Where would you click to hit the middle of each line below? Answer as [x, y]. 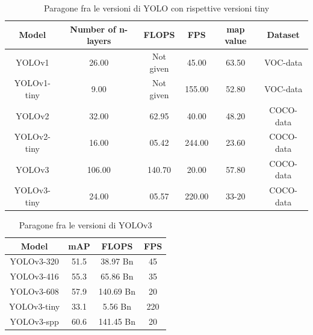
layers [99, 41]
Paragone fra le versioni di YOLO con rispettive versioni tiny [156, 8]
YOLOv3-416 [34, 276]
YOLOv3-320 [34, 261]
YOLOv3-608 [34, 291]
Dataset [283, 35]
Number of [93, 29]
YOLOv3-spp [34, 321]
